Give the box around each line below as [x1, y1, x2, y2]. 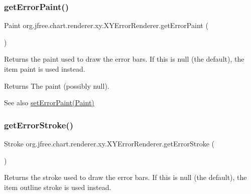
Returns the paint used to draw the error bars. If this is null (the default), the [4, 54, 244, 64]
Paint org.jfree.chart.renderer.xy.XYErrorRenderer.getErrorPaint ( [4, 20, 208, 31]
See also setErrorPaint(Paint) [4, 97, 94, 108]
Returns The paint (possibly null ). [4, 80, 109, 91]
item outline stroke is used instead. [4, 181, 111, 192]
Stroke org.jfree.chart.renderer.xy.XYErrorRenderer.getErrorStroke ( [4, 138, 214, 148]
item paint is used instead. [4, 64, 85, 74]
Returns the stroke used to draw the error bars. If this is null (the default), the [4, 172, 247, 182]
